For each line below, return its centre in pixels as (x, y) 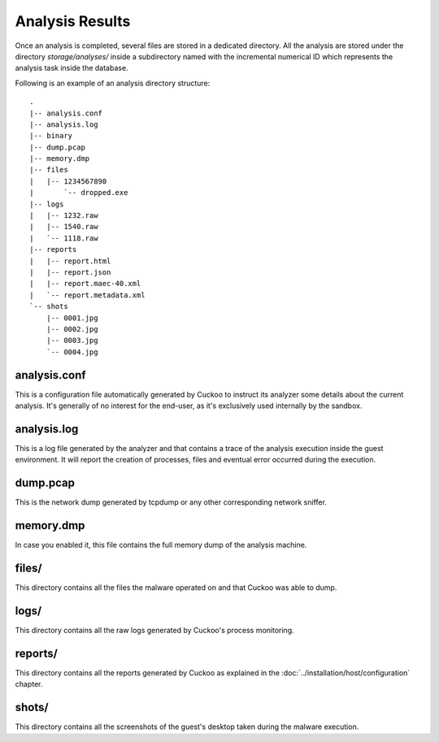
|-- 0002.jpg (72, 329)
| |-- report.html (70, 261)
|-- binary (51, 136)
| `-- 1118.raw (64, 238)
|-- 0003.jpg (72, 341)
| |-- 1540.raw (64, 227)
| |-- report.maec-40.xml (85, 284)
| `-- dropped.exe (79, 193)
